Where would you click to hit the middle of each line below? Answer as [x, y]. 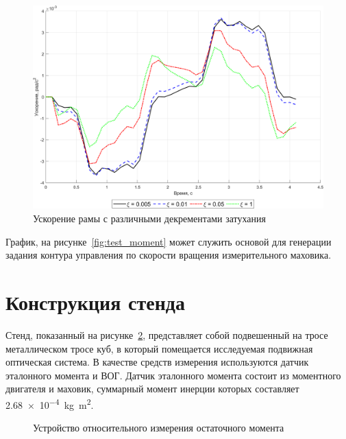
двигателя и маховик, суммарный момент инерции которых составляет [152, 389]
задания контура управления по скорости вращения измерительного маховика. [169, 255]
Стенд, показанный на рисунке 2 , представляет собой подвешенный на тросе [167, 334]
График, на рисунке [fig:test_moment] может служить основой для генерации [169, 241]
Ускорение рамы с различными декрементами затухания [150, 218]
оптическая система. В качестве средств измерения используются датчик [157, 362]
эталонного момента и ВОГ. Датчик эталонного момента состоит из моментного [173, 375]
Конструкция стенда [95, 302]
